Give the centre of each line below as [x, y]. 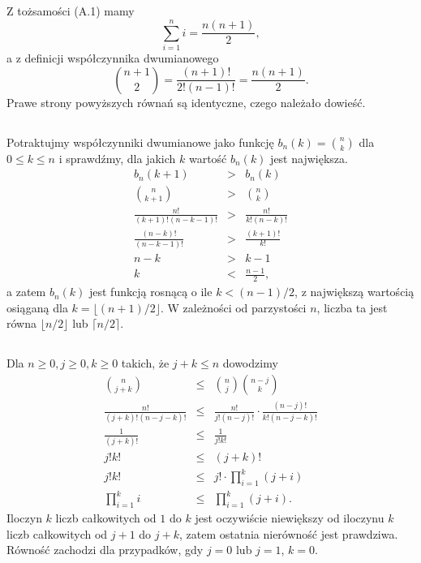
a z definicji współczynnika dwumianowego [113, 58]
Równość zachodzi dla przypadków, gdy [105, 550]
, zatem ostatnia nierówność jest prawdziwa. [288, 533]
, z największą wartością [354, 292]
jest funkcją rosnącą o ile [150, 292]
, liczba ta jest [352, 307]
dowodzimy [250, 363]
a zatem [26, 292]
